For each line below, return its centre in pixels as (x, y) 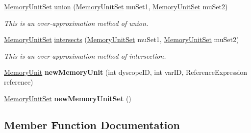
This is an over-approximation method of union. (76, 23)
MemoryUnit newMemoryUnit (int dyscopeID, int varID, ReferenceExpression (126, 72)
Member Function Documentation (92, 124)
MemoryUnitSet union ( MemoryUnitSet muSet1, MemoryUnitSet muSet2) (116, 6)
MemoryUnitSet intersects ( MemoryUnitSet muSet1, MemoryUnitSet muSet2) (122, 39)
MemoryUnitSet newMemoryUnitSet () (68, 98)
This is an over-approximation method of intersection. (85, 55)
